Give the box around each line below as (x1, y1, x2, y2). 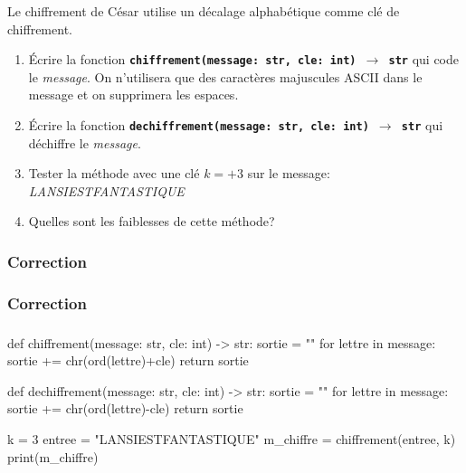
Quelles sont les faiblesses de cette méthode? (28, 212, 275, 231)
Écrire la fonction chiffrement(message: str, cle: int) (28, 50, 357, 69)
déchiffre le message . (28, 133, 141, 152)
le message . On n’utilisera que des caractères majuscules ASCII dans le (28, 67, 423, 86)
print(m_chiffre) (7, 447, 99, 466)
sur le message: (247, 164, 330, 183)
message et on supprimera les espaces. (28, 85, 239, 104)
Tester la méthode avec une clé (28, 164, 200, 183)
